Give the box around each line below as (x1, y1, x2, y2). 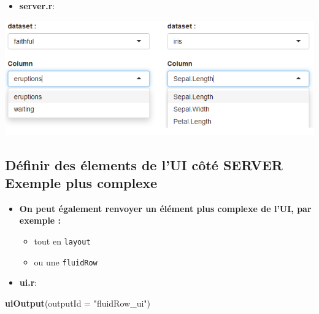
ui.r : (19, 276, 37, 289)
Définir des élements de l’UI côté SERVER (5, 155, 283, 174)
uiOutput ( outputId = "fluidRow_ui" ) (5, 296, 151, 309)
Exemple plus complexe (5, 173, 158, 192)
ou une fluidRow (34, 255, 98, 268)
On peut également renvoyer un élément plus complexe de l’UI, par (19, 202, 312, 214)
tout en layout (34, 234, 91, 247)
